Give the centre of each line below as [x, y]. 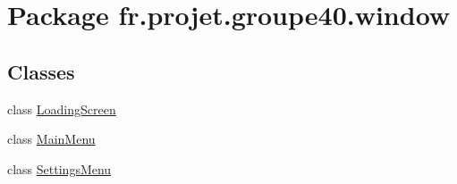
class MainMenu [51, 139]
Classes [41, 71]
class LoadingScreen [62, 109]
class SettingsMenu [59, 168]
